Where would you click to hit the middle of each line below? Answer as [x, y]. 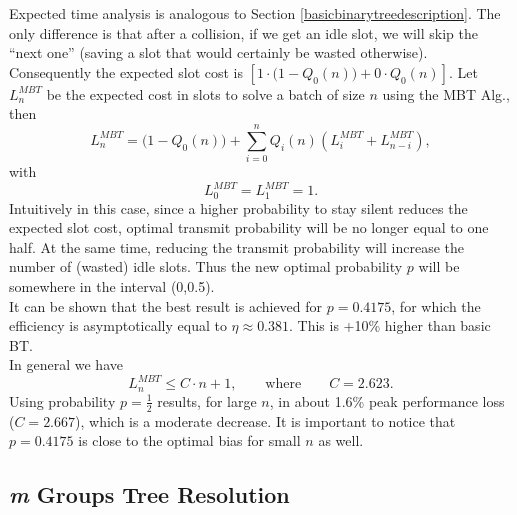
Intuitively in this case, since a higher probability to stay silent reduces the [238, 207]
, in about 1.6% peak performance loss [387, 400]
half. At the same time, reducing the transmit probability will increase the [237, 246]
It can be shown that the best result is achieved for [166, 305]
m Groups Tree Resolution [149, 494]
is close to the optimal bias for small [189, 440]
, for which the [436, 305]
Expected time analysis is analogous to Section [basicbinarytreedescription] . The [255, 13]
